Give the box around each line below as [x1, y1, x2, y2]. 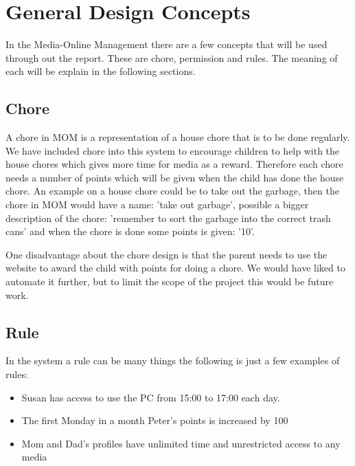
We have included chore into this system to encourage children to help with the [5, 143, 340, 157]
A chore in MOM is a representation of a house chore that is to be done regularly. [5, 130, 350, 144]
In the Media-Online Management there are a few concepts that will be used [5, 37, 328, 52]
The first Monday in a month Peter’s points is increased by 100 [21, 413, 288, 428]
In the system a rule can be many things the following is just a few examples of [5, 353, 340, 368]
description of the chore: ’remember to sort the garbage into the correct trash [5, 210, 331, 225]
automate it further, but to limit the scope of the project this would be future [5, 274, 334, 289]
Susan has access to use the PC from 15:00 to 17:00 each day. [21, 390, 280, 404]
